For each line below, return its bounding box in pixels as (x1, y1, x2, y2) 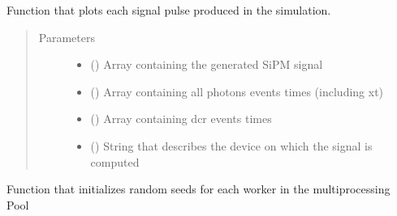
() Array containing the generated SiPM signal (90, 56, 323, 73)
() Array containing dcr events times (90, 110, 272, 127)
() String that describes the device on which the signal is (90, 137, 373, 154)
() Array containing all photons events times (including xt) (90, 83, 384, 100)
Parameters (38, 28, 95, 45)
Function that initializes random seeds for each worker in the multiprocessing (6, 180, 391, 197)
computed (90, 153, 140, 170)
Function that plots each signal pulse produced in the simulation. (6, 2, 331, 18)
